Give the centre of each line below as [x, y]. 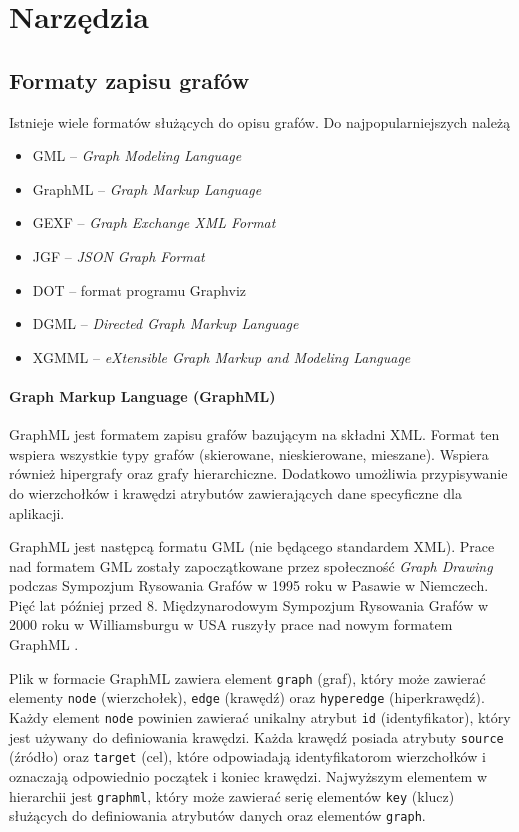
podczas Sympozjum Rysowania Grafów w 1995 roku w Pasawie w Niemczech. [249, 585]
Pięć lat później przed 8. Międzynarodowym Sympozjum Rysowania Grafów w [249, 604]
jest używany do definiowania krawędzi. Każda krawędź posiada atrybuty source [256, 736]
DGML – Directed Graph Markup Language [165, 323]
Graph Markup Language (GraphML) [142, 395]
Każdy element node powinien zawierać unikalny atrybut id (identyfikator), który [260, 716]
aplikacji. [37, 512]
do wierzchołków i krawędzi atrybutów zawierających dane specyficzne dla [235, 492]
